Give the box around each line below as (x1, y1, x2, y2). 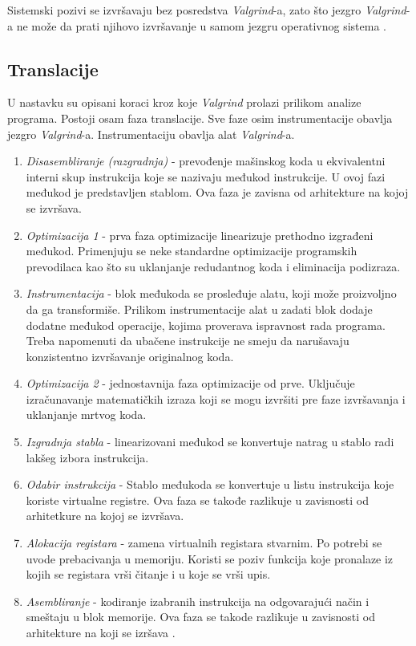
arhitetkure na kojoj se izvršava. (26, 507, 184, 524)
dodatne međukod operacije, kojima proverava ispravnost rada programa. (26, 316, 386, 333)
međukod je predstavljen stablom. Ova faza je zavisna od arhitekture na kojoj (26, 184, 409, 201)
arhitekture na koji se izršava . (26, 624, 176, 641)
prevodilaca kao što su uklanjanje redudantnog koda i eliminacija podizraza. (26, 258, 401, 274)
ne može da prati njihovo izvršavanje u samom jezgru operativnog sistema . (16, 17, 386, 34)
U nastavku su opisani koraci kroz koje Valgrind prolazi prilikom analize (7, 94, 361, 111)
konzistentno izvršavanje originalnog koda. (26, 347, 234, 364)
